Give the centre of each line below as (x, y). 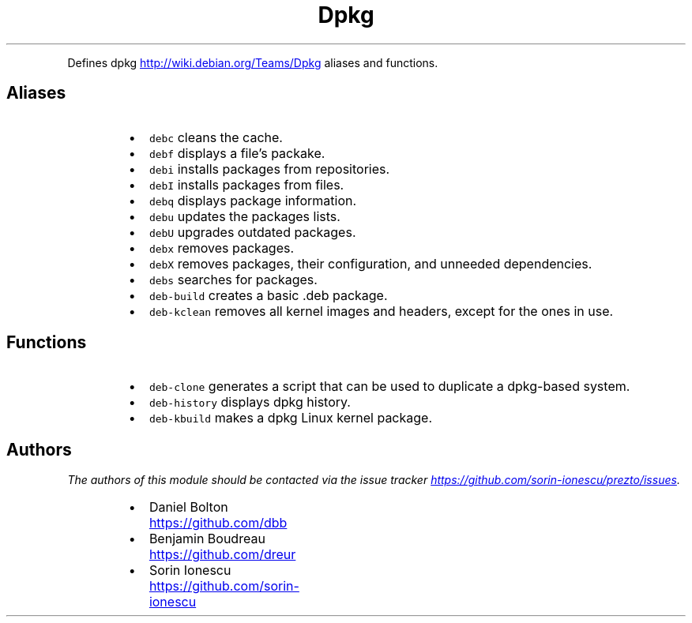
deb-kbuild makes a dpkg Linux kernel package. (291, 418)
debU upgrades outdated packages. (252, 232)
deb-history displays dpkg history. (250, 402)
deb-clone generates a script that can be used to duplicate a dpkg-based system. (389, 387)
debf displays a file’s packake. (237, 153)
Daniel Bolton (188, 507)
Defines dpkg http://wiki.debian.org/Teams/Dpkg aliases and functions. (253, 62)
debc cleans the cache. (216, 137)
